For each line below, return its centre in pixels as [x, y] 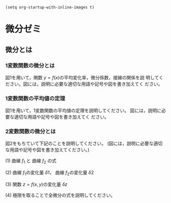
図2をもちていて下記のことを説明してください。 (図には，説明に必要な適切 [84, 144]
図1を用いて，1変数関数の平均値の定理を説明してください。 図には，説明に [83, 110]
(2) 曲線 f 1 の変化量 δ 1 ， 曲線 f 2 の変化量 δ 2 [50, 173]
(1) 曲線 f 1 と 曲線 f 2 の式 [31, 161]
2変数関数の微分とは [31, 131]
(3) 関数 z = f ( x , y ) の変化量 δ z [36, 185]
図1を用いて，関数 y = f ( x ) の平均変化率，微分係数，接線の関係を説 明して [82, 77]
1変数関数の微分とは [30, 65]
